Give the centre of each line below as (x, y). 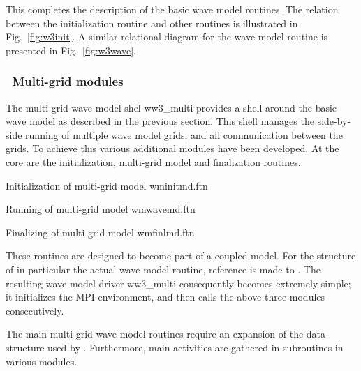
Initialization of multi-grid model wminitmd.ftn (107, 185)
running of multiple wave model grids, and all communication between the (184, 134)
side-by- (334, 121)
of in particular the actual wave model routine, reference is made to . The (163, 269)
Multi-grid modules (68, 81)
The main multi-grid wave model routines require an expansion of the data (166, 334)
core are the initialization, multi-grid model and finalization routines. (153, 161)
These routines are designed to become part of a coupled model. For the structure (181, 256)
